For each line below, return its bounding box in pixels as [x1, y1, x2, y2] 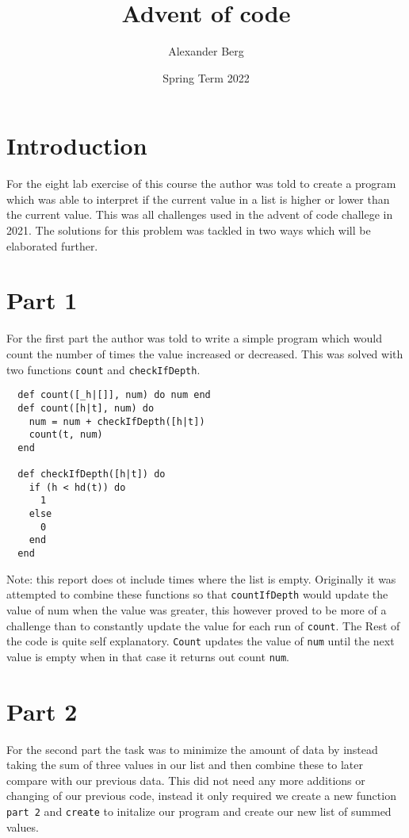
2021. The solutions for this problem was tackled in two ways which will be [6, 222, 371, 239]
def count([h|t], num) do [17, 402, 155, 414]
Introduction [6, 129, 147, 162]
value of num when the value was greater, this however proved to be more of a [6, 601, 387, 618]
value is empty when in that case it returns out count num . [6, 648, 290, 664]
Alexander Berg [168, 43, 244, 59]
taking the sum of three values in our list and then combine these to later [6, 756, 363, 773]
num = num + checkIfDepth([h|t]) [29, 415, 205, 427]
